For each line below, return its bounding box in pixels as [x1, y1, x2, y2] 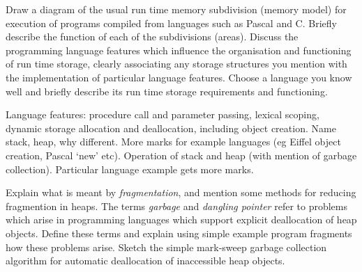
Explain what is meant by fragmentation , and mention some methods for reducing [6, 185, 356, 200]
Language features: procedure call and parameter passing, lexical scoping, [6, 107, 319, 122]
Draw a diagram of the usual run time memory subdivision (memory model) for [6, 2, 347, 16]
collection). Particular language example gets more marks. [6, 161, 254, 176]
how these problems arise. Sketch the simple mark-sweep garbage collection [6, 239, 327, 254]
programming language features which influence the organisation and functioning [6, 42, 352, 57]
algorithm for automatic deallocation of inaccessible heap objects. [6, 253, 285, 268]
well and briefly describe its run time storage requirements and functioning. [6, 83, 328, 98]
